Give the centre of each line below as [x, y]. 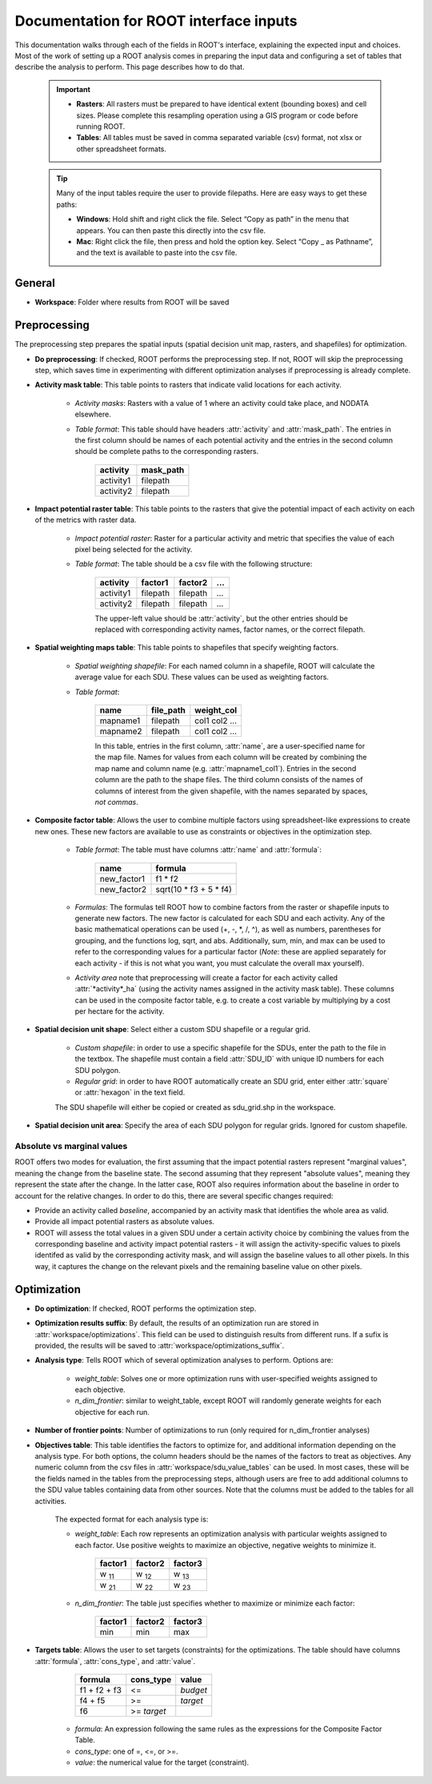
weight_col [216, 710]
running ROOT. [101, 126]
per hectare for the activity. [120, 1011]
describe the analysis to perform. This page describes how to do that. [130, 67]
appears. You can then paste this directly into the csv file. [171, 230]
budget [194, 1690]
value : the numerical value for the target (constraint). [162, 1762]
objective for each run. [112, 1412]
